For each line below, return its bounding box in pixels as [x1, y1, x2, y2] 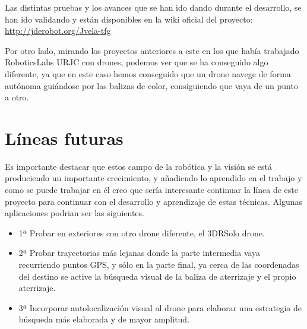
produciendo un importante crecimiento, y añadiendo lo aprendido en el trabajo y [5, 172, 302, 184]
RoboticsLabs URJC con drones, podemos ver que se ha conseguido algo [5, 56, 268, 68]
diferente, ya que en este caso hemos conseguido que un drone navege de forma [5, 67, 291, 80]
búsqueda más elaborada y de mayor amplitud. [18, 313, 190, 325]
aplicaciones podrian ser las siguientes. [5, 207, 144, 219]
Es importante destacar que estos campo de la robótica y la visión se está [5, 160, 272, 172]
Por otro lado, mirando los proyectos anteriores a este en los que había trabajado [5, 44, 299, 56]
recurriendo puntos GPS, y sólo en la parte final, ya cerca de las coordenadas [18, 258, 299, 271]
